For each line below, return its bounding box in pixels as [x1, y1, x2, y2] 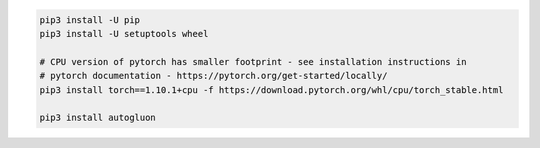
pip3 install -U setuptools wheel [39, 28, 209, 39]
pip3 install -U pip [39, 14, 140, 25]
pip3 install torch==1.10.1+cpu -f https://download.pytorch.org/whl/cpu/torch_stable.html [39, 84, 504, 95]
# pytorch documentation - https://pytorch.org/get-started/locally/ [39, 70, 388, 82]
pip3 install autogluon [39, 112, 157, 124]
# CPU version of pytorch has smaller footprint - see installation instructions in [39, 56, 467, 67]
